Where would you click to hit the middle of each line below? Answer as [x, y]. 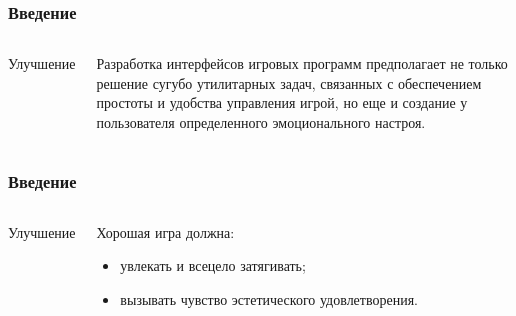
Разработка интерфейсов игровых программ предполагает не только [302, 63]
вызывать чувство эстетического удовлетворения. [269, 299]
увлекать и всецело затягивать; [213, 265]
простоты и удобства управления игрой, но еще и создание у [282, 102]
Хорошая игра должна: [165, 231]
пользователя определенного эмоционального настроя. [261, 122]
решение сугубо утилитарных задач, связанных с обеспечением [289, 82]
